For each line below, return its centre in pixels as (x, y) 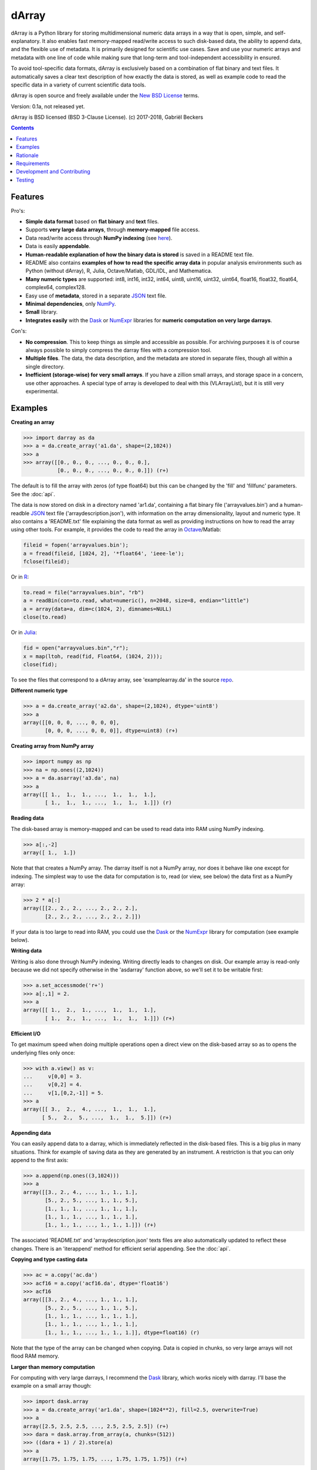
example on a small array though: (51, 1386)
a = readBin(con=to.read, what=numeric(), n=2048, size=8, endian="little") (136, 601)
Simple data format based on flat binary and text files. (92, 222)
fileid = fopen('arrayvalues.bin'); (76, 545)
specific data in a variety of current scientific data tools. (78, 85)
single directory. (45, 366)
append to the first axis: (40, 1160)
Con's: (19, 331)
